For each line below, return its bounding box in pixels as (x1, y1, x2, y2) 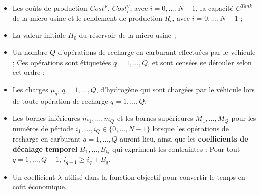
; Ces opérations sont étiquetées (12, 57, 111, 67)
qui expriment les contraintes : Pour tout (112, 143, 240, 154)
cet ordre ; (12, 67, 45, 77)
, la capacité (195, 3, 234, 13)
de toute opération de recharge (12, 95, 108, 106)
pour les (231, 113, 256, 123)
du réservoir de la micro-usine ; (79, 30, 176, 40)
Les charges (12, 83, 48, 94)
